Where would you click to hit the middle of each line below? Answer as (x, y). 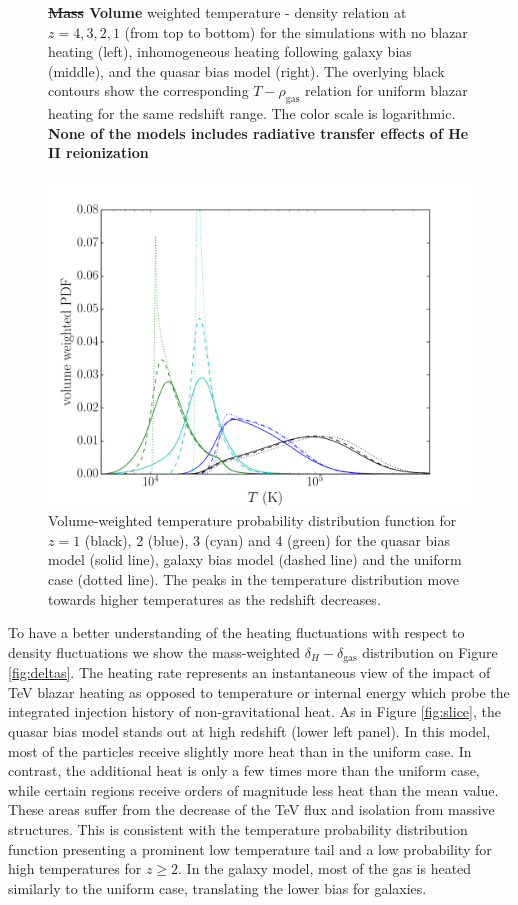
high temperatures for (75, 868)
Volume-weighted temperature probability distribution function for (252, 520)
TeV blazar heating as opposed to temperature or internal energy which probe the (259, 691)
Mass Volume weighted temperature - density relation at (227, 12)
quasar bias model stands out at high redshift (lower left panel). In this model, (249, 730)
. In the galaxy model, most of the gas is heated (325, 868)
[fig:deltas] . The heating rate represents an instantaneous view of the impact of (249, 672)
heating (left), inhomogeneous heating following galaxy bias (230, 51)
